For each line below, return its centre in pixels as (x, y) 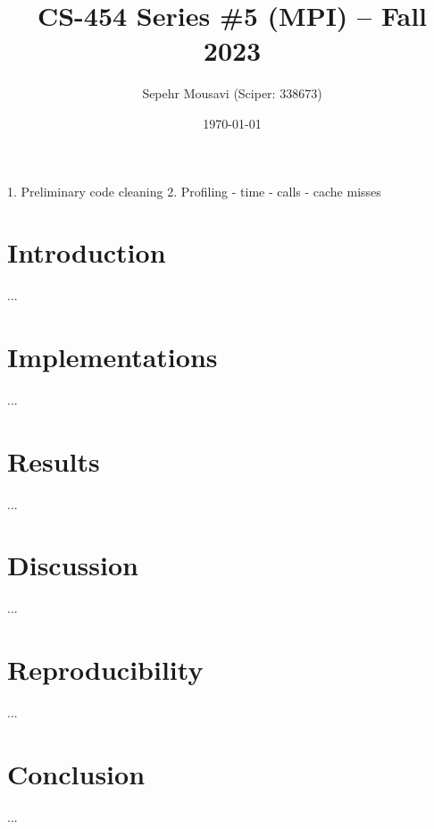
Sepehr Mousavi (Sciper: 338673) (232, 93)
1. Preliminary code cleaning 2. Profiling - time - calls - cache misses (194, 191)
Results (54, 461)
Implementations (113, 356)
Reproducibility (105, 670)
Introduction (87, 252)
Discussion (73, 565)
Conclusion (76, 773)
